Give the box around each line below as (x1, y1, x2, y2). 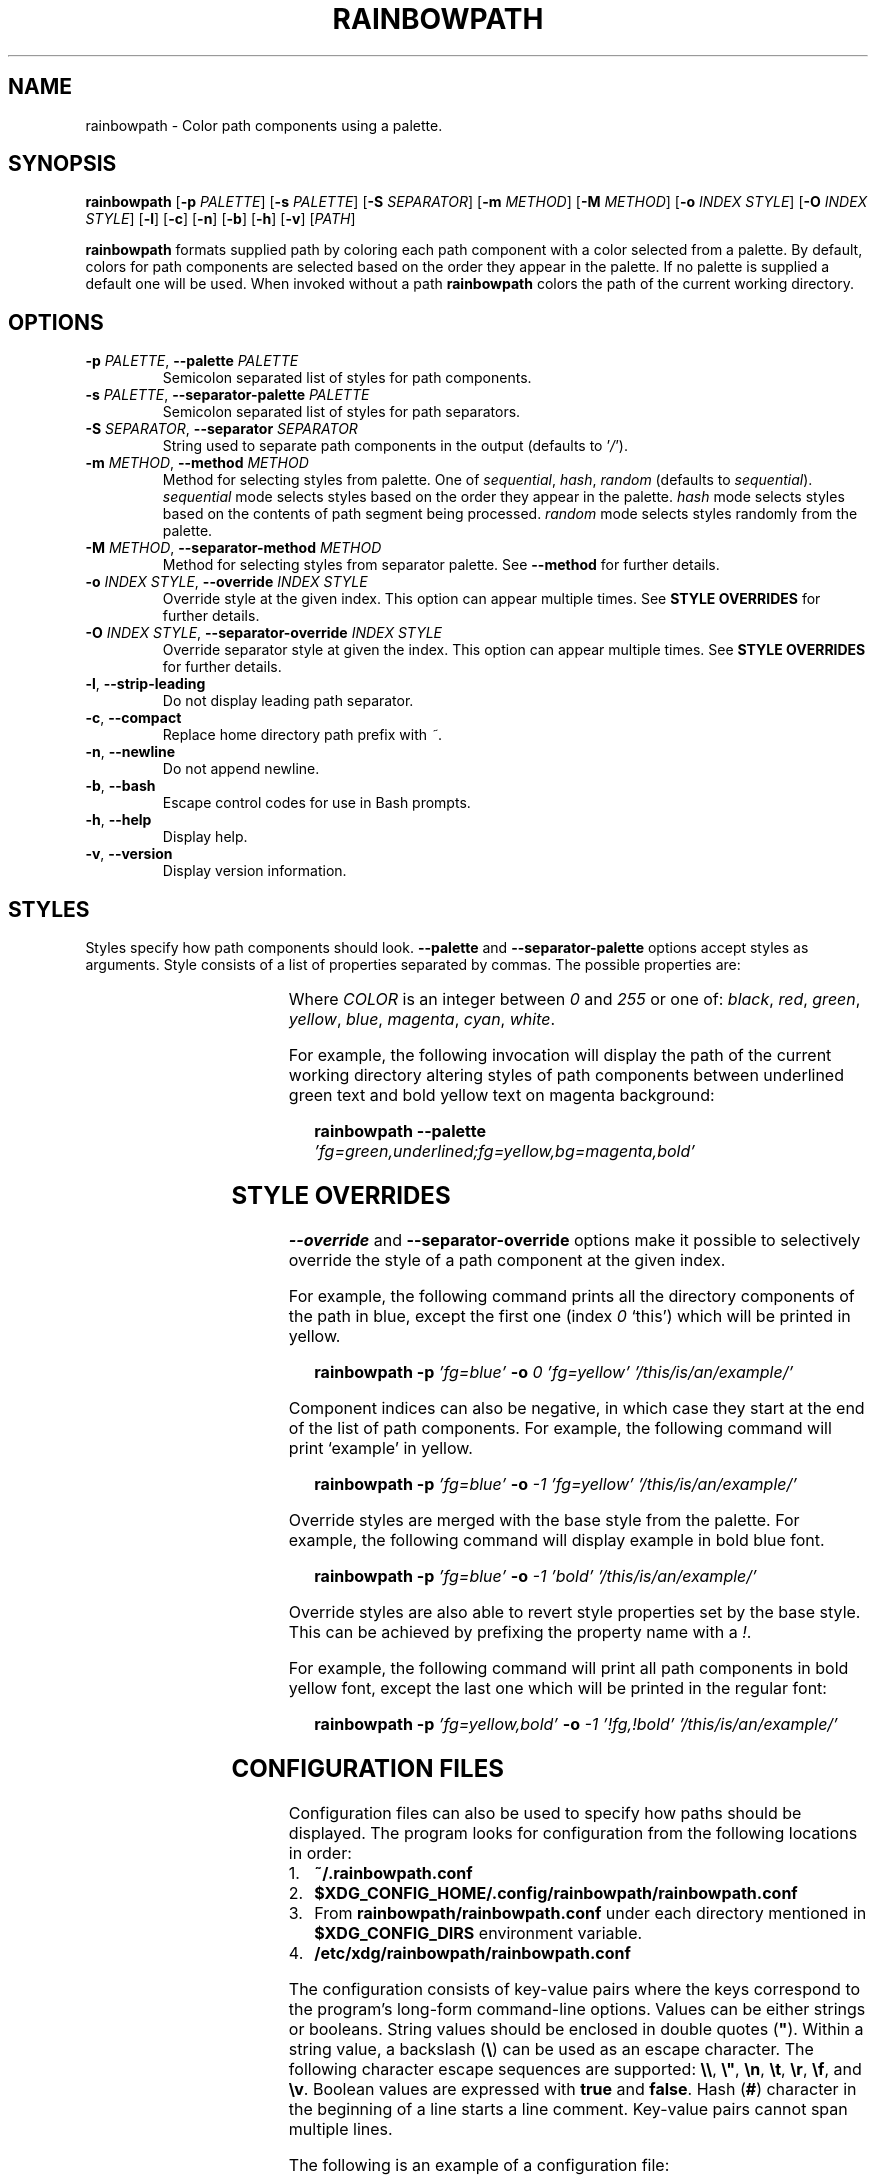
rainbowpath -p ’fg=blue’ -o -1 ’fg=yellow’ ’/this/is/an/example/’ (314, 1473, 798, 1494)
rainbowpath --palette (314, 1121, 486, 1142)
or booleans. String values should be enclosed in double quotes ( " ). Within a (288, 2018, 864, 2039)
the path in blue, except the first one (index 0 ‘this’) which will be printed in (288, 1305, 851, 1326)
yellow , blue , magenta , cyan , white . (288, 1009, 556, 1030)
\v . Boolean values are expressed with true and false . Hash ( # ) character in (288, 2078, 857, 2099)
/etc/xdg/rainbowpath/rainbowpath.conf (314, 1942, 631, 1963)
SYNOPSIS (8, 151, 117, 177)
